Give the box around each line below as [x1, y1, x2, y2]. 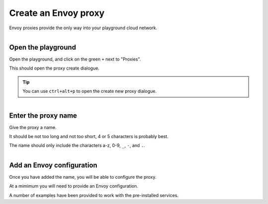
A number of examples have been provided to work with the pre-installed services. [9, 192, 179, 198]
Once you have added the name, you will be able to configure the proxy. [9, 174, 157, 180]
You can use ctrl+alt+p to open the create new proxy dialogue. [22, 88, 157, 94]
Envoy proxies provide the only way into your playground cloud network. [9, 25, 157, 31]
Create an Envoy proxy [9, 7, 105, 18]
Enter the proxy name [9, 111, 77, 120]
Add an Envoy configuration [9, 161, 98, 169]
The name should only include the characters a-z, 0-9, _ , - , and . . [9, 142, 145, 148]
